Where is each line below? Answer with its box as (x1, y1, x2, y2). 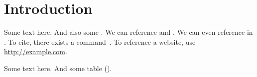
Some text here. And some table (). (4, 63, 112, 73)
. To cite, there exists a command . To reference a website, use (4, 36, 196, 47)
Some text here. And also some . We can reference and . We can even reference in (4, 27, 253, 37)
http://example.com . (4, 46, 67, 57)
